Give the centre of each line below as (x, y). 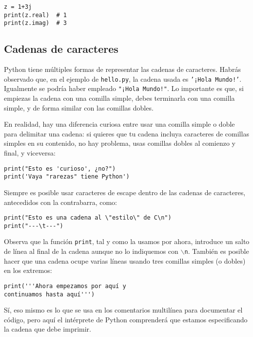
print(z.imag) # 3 (35, 23)
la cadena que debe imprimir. (48, 329)
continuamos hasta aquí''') (49, 294)
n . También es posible (217, 251)
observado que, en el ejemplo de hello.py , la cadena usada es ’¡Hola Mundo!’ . (123, 79)
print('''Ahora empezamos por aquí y (65, 286)
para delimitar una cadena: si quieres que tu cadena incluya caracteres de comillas (126, 133)
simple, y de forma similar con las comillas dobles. (79, 107)
